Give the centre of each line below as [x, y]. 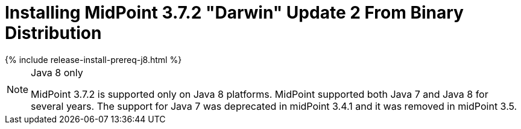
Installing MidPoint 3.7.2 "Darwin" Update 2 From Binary [234, 13]
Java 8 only [57, 72]
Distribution [53, 33]
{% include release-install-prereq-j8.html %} [93, 59]
